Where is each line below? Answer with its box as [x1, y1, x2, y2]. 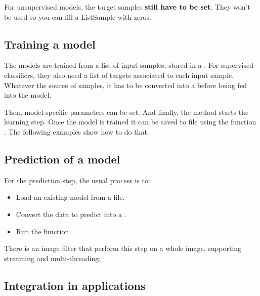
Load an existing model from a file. [16, 192, 125, 202]
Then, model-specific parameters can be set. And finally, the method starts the [4, 106, 249, 117]
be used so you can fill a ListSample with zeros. [4, 11, 152, 22]
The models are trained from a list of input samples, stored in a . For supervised [4, 60, 253, 70]
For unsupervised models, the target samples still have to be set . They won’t [4, 2, 250, 12]
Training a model [4, 36, 96, 52]
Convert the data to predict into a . [16, 208, 126, 219]
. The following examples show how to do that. [4, 126, 149, 137]
